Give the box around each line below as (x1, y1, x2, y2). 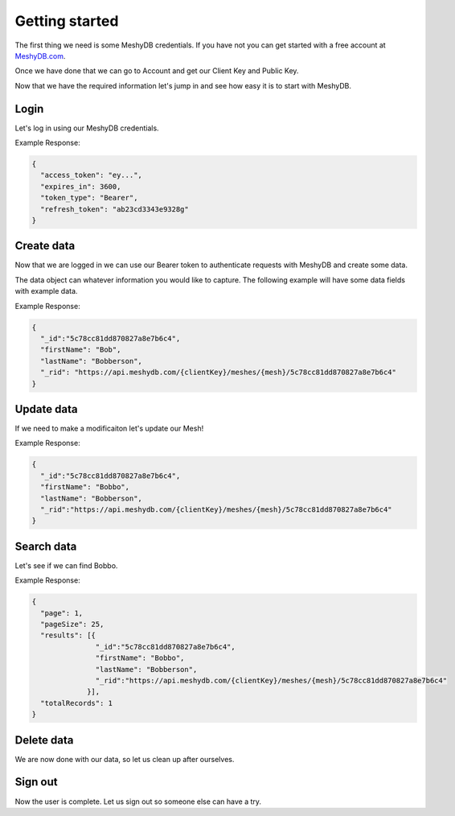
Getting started (14, 12, 119, 30)
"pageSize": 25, (40, 620, 105, 629)
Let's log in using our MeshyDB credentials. (14, 123, 160, 133)
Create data (14, 239, 76, 253)
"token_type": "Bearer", (40, 193, 138, 203)
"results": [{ (40, 631, 96, 640)
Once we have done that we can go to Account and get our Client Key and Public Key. (14, 66, 299, 76)
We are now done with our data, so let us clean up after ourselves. (14, 754, 235, 764)
